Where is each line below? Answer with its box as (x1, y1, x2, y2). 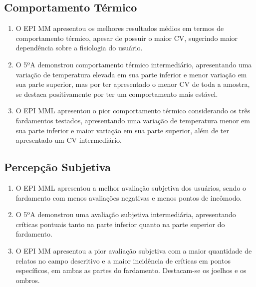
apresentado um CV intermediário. (15, 135, 122, 145)
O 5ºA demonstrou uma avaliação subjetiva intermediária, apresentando (15, 209, 236, 220)
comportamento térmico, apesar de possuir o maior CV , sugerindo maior (15, 32, 238, 43)
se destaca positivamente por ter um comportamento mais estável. (15, 88, 218, 99)
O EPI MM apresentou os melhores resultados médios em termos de (15, 23, 224, 33)
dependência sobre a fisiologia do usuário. (15, 42, 143, 53)
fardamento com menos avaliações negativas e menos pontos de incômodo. (15, 192, 242, 203)
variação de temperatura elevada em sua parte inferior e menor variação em (15, 69, 247, 79)
